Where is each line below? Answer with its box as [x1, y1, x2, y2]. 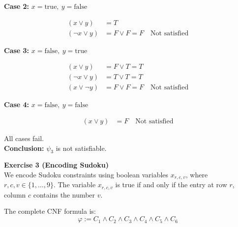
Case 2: [4, 1, 30, 11]
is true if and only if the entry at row [115, 179, 227, 190]
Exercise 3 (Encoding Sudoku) [4, 160, 109, 170]
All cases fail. [4, 133, 44, 143]
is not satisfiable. [56, 142, 107, 153]
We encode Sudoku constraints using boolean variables [4, 169, 169, 179]
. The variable [53, 179, 96, 190]
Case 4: [4, 99, 30, 110]
